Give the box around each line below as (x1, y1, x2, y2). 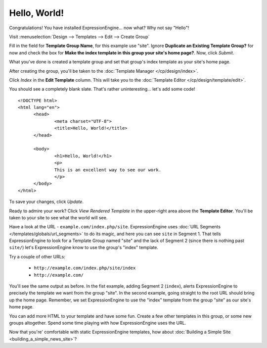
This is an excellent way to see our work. (54, 167, 162, 173)
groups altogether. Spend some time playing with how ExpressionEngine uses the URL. (9, 320, 186, 326)
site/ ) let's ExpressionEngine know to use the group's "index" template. (9, 245, 158, 250)
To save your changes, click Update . (9, 199, 84, 205)
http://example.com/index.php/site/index (34, 265, 136, 271)
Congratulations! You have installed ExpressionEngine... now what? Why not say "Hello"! (9, 25, 189, 31)
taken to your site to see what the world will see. (9, 214, 108, 220)
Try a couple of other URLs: (9, 253, 65, 259)
